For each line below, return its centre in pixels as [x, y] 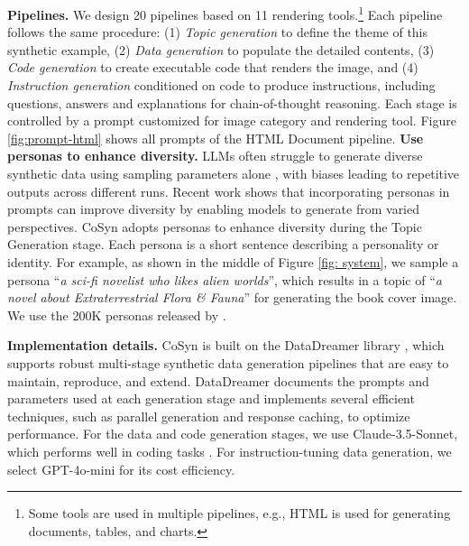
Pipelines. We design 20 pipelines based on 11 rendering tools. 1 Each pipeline [225, 13]
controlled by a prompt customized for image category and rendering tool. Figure [232, 120]
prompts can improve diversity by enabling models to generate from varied [214, 209]
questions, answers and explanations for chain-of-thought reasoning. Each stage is [232, 102]
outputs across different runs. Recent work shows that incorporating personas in [229, 191]
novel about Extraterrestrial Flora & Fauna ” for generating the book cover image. [232, 297]
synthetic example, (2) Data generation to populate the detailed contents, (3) [221, 49]
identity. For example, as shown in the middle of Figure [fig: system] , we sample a [233, 261]
